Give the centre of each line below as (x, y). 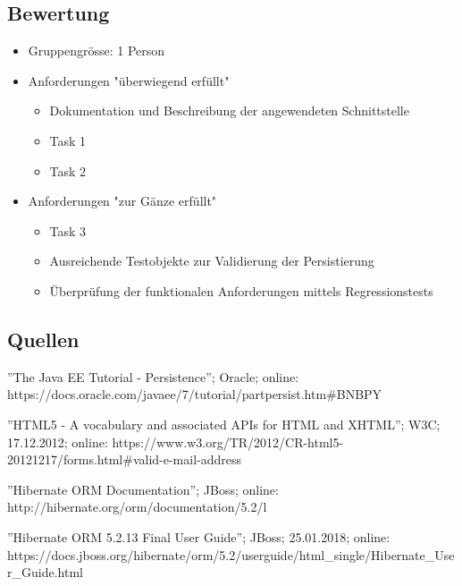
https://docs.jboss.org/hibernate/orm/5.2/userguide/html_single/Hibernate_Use (231, 554)
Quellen (43, 339)
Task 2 (68, 170)
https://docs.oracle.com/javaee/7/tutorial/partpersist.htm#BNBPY (195, 394)
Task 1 (68, 140)
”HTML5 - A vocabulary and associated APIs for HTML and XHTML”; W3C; (224, 424)
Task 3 (68, 230)
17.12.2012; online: (58, 442)
